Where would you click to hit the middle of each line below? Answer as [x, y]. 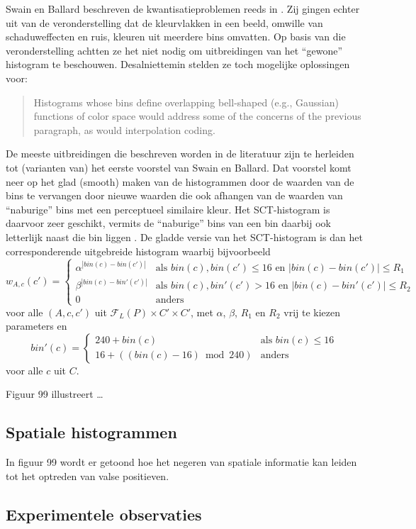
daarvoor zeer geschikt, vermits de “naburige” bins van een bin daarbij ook [168, 223]
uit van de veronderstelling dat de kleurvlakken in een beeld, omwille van [164, 22]
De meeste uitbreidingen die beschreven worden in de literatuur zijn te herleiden [180, 154]
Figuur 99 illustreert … [55, 394]
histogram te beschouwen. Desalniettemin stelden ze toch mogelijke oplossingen [178, 64]
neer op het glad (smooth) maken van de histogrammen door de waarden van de [180, 181]
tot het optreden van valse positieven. [88, 475]
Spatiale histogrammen [91, 432]
